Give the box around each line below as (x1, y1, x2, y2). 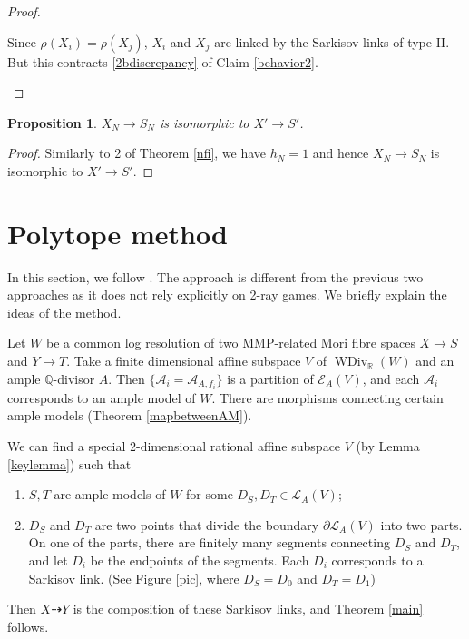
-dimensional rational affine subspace (136, 436, 341, 455)
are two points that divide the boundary (94, 515, 319, 534)
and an (415, 351, 454, 370)
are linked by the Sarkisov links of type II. (214, 32, 450, 51)
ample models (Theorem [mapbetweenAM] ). (7, 406, 252, 425)
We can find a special (7, 436, 126, 455)
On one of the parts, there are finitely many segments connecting (28, 533, 390, 552)
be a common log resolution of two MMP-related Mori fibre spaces (45, 333, 415, 352)
